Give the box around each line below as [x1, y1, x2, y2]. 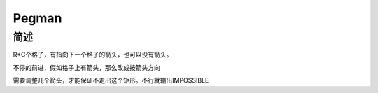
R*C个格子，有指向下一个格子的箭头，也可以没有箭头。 [13, 50, 173, 59]
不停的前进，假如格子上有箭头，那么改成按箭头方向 [13, 63, 160, 71]
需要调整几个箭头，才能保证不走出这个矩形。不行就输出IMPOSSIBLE [13, 76, 209, 85]
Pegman [13, 10, 62, 26]
